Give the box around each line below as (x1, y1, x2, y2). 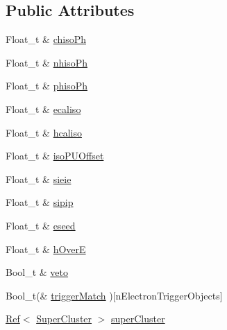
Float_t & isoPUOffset (6, 148, 104, 163)
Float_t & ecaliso (6, 101, 81, 116)
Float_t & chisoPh (6, 32, 86, 46)
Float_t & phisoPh (6, 78, 87, 93)
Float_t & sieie (6, 171, 72, 186)
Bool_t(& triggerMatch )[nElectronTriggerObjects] (6, 288, 223, 302)
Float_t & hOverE (6, 241, 86, 256)
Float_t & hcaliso (6, 125, 82, 139)
